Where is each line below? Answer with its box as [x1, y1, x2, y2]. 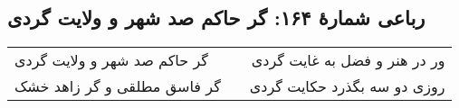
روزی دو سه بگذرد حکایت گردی [249, 76, 445, 97]
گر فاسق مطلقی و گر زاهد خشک [14, 76, 221, 97]
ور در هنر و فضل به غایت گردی [251, 49, 445, 71]
